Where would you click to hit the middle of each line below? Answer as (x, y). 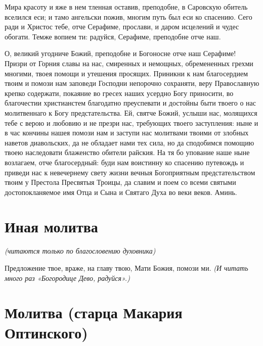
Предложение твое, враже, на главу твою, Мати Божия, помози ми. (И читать (126, 268)
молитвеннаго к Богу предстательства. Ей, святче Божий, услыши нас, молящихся (131, 112)
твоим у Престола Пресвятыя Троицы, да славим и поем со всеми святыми (120, 182)
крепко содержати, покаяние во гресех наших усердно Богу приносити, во (119, 93)
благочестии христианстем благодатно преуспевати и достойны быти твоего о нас (130, 103)
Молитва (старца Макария (94, 312)
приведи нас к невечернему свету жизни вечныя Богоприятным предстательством (130, 172)
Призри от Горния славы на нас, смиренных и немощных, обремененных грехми (129, 63)
